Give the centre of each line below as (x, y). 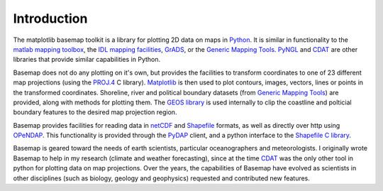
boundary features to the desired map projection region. (95, 112)
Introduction (50, 18)
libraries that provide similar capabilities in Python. (87, 60)
